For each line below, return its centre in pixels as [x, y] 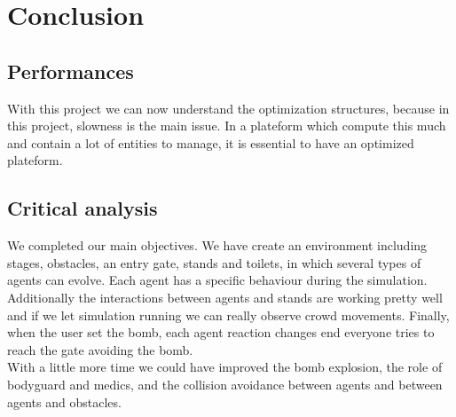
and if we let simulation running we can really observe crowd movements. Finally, [228, 315]
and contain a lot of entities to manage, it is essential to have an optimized [211, 142]
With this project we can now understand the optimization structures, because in [228, 108]
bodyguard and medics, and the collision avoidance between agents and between [225, 384]
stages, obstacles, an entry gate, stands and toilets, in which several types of [214, 262]
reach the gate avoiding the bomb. [100, 349]
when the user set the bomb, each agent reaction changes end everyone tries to [221, 332]
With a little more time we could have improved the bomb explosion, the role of [225, 367]
